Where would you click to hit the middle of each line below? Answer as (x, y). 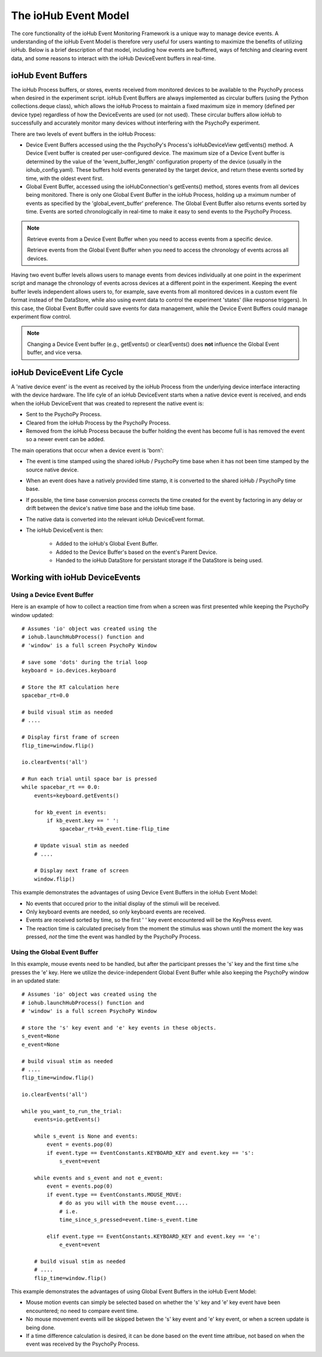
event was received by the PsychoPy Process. (83, 1344)
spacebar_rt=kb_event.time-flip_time (114, 829)
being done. (41, 1327)
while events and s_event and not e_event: (98, 1178)
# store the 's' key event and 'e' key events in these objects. (119, 1028)
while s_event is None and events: (86, 1136)
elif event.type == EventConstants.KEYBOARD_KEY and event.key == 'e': (154, 1236)
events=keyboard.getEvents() (76, 795)
